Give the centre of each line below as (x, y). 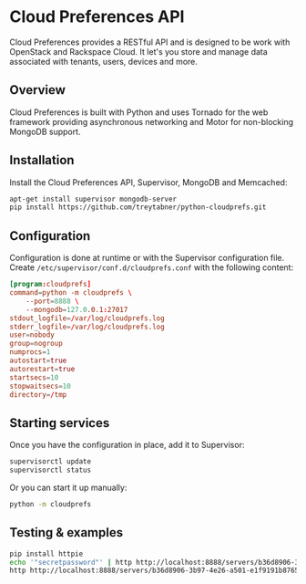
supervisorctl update (51, 462)
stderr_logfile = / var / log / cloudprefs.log (87, 327)
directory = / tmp (38, 394)
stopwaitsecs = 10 (40, 386)
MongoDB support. (45, 131)
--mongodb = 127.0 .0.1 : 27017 (77, 309)
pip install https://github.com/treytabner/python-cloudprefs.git (138, 207)
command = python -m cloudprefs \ (71, 293)
